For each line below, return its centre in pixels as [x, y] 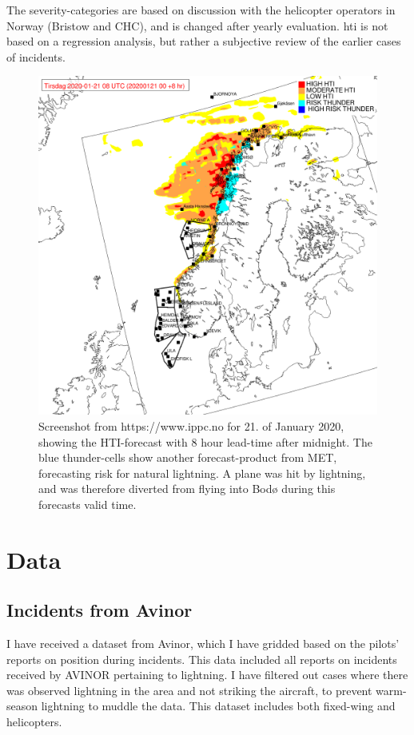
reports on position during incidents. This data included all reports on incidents [202, 659]
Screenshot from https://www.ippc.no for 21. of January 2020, [191, 425]
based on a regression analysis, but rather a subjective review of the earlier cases [204, 41]
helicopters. [34, 722]
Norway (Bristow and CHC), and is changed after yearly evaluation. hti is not [197, 25]
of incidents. [36, 56]
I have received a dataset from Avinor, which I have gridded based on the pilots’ [203, 644]
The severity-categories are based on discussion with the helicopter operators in [201, 10]
